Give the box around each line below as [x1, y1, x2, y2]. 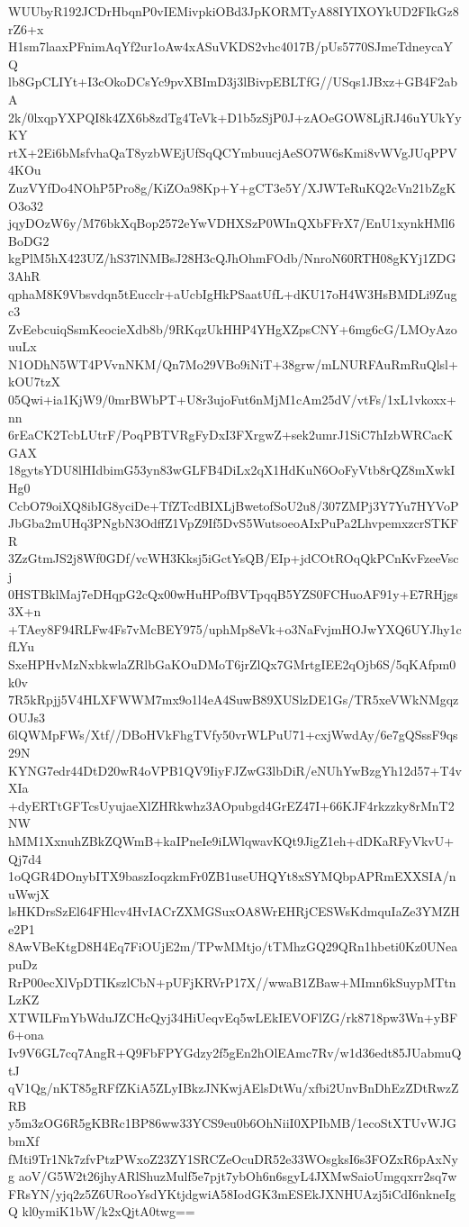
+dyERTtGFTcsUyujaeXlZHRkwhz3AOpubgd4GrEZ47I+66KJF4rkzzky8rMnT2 [8, 795, 455, 814]
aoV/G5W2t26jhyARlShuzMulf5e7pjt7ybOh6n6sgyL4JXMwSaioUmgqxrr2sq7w [18, 1167, 457, 1186]
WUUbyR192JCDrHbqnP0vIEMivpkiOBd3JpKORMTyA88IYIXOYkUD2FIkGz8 [8, 2, 459, 20]
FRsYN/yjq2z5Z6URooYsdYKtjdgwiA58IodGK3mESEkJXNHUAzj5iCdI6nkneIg [8, 1184, 456, 1203]
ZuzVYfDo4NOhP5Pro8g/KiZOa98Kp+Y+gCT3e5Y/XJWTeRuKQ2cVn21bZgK [8, 177, 456, 196]
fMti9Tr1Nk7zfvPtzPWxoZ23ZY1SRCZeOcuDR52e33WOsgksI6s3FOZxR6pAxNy [8, 1149, 458, 1168]
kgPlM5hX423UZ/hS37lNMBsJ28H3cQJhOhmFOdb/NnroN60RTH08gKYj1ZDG [8, 249, 456, 268]
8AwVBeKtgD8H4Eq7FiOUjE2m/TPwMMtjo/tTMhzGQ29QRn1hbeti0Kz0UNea [8, 937, 458, 956]
